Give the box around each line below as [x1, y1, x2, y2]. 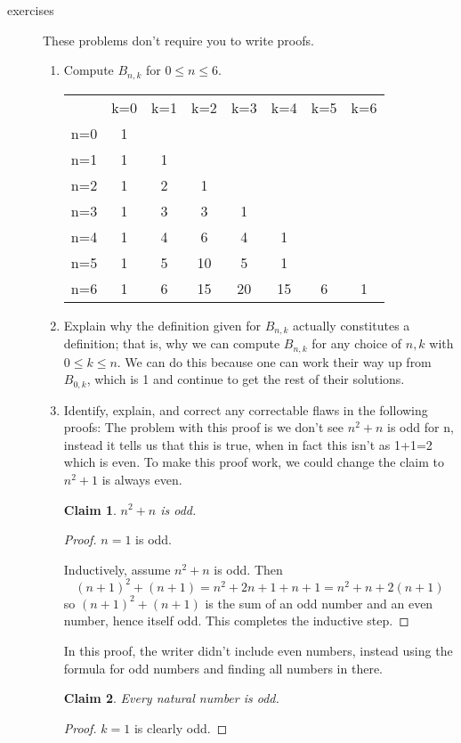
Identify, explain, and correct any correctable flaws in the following [63, 400, 428, 419]
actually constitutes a [293, 315, 410, 334]
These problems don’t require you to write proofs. [43, 30, 314, 49]
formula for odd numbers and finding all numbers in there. [63, 658, 383, 677]
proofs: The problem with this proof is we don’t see [63, 418, 344, 437]
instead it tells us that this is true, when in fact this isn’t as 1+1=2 [63, 435, 433, 453]
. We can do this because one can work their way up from [117, 352, 432, 371]
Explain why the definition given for [63, 315, 261, 334]
